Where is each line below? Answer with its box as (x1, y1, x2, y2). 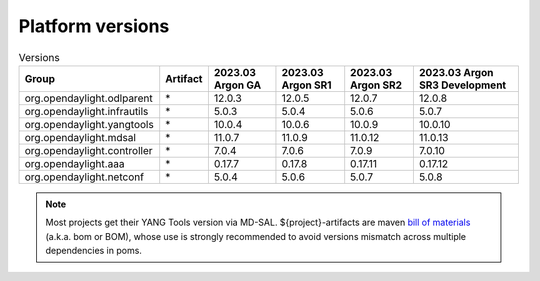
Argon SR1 (281, 78, 332, 92)
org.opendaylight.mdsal (24, 130, 137, 144)
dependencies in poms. (45, 245, 142, 257)
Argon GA (213, 78, 262, 92)
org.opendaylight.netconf (24, 170, 145, 184)
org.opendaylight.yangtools (24, 117, 154, 131)
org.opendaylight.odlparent (24, 91, 154, 105)
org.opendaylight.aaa (24, 156, 125, 170)
